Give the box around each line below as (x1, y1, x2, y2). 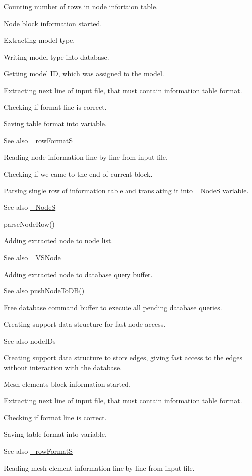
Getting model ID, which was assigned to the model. (4, 68, 164, 79)
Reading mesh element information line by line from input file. (4, 462, 195, 473)
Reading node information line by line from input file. (4, 152, 168, 162)
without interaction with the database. (4, 362, 122, 373)
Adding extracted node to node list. (4, 235, 113, 246)
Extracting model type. (4, 35, 75, 45)
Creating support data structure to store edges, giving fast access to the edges (4, 352, 242, 363)
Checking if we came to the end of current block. (4, 168, 153, 179)
